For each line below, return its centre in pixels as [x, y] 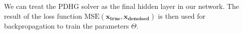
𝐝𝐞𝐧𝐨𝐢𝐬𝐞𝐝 [139, 19]
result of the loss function [43, 16]
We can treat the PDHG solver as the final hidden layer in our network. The [122, 6]
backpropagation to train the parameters [67, 25]
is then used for [182, 16]
